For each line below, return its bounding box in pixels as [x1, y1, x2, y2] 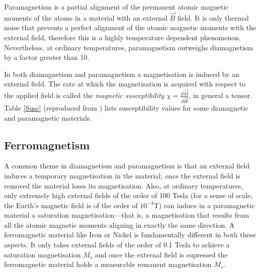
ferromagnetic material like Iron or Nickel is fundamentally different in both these [4, 229, 256, 240]
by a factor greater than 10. [4, 52, 90, 62]
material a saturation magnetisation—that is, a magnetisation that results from [4, 210, 249, 220]
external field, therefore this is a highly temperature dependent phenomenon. [4, 32, 241, 42]
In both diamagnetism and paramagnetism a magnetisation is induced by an [4, 68, 239, 79]
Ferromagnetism [4, 137, 90, 152]
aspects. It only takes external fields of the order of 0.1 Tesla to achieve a [4, 239, 230, 250]
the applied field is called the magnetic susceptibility [4, 90, 164, 101]
